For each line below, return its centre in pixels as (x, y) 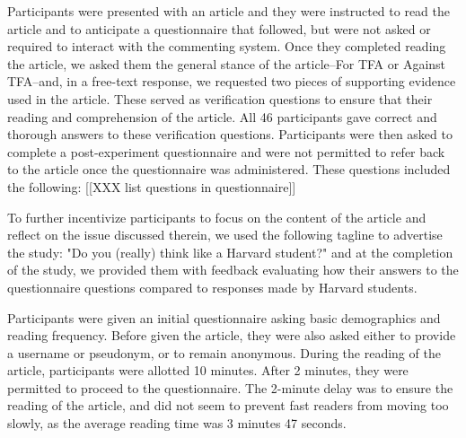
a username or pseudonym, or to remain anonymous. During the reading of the (224, 352)
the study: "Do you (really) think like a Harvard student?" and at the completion (230, 252)
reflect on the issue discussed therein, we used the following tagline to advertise (225, 235)
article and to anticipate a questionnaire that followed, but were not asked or (219, 28)
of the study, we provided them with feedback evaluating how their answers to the (233, 270)
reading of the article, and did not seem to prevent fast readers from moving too (228, 405)
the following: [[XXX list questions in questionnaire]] (152, 186)
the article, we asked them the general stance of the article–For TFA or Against (227, 63)
